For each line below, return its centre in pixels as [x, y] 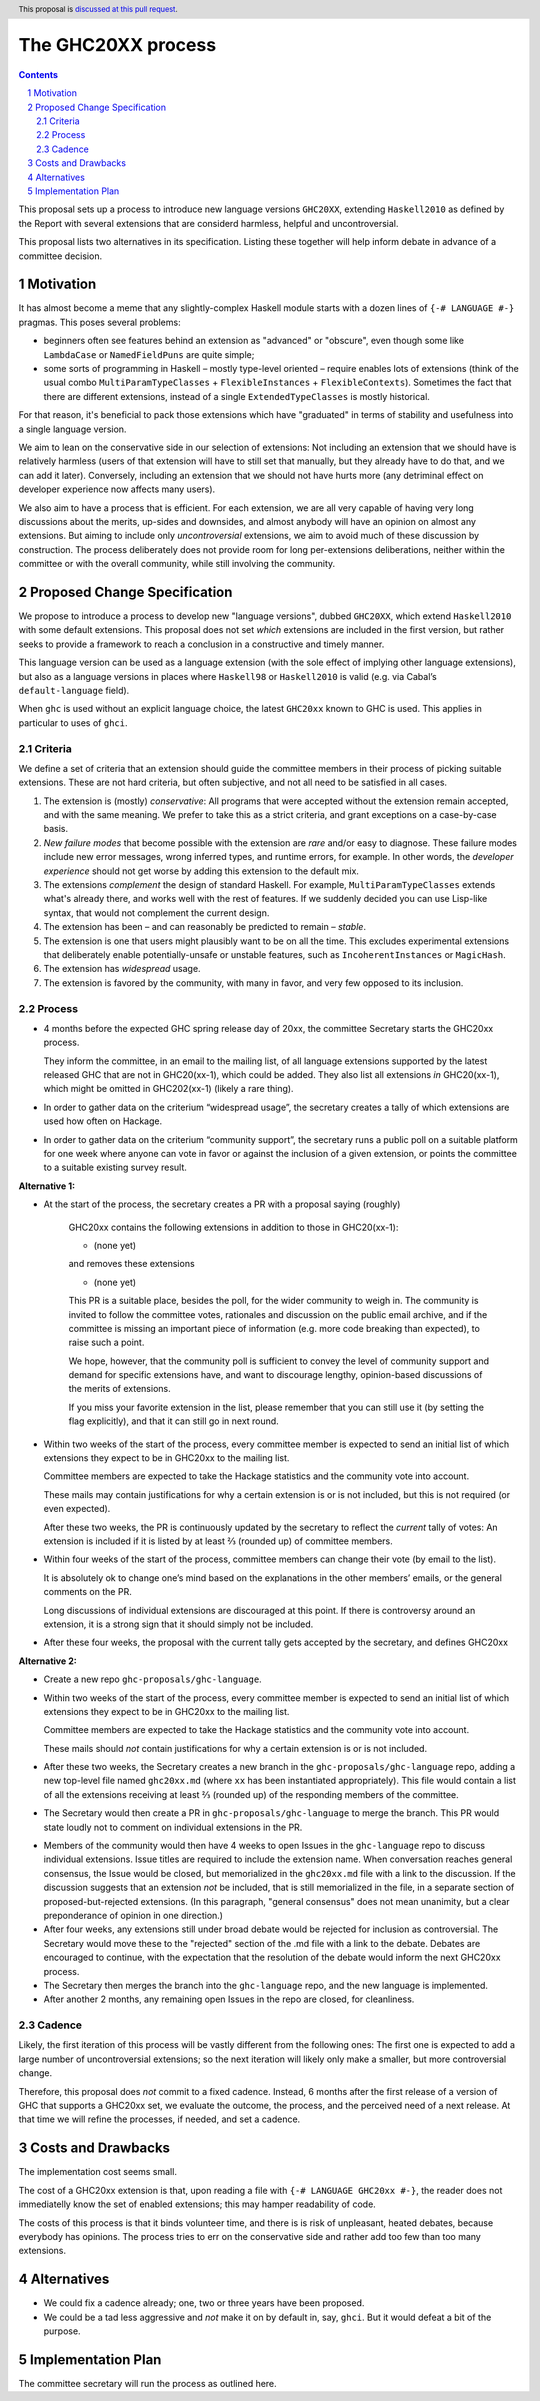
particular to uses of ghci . [73, 722]
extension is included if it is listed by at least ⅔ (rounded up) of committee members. [218, 1541]
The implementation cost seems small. [97, 2172]
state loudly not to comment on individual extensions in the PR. [173, 1827]
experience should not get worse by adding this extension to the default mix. [201, 871]
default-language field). [74, 690]
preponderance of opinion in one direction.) [133, 1915]
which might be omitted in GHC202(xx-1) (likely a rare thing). [168, 1089]
